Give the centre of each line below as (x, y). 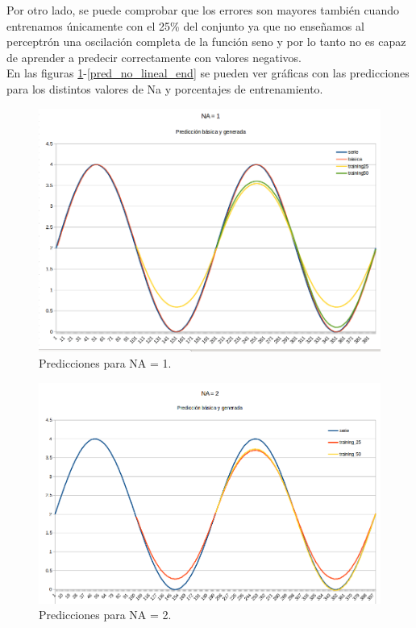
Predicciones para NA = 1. (105, 363)
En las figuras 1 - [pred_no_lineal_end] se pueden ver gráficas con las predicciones (208, 73)
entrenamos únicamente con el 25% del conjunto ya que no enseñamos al (185, 25)
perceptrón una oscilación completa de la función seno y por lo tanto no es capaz (206, 42)
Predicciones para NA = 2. (105, 615)
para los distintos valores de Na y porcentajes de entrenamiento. (165, 88)
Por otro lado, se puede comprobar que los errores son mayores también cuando (203, 10)
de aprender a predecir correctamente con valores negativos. (154, 57)
